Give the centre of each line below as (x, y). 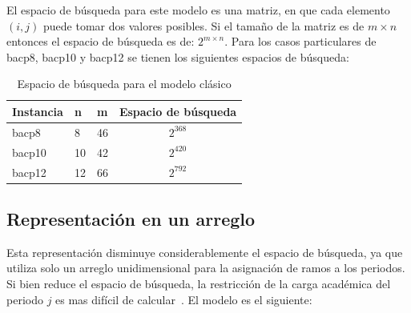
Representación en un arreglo (131, 218)
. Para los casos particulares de (300, 41)
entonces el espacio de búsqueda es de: (101, 41)
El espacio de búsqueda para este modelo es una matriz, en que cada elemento (198, 10)
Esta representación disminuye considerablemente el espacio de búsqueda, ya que (205, 252)
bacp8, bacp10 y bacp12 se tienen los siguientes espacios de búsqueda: (178, 56)
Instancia (38, 111)
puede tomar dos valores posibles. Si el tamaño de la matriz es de (203, 25)
